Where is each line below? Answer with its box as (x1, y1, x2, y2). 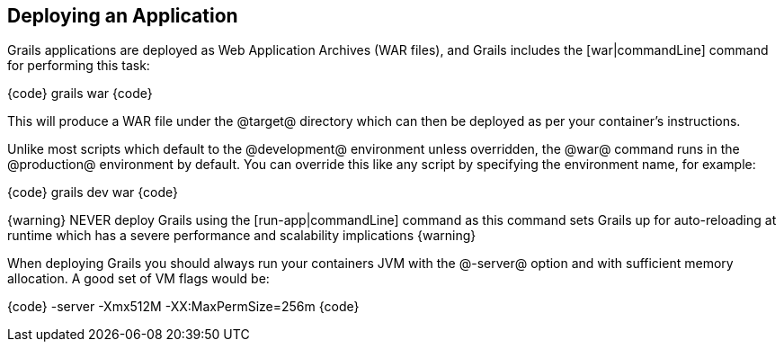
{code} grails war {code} (7, 85, 153, 102)
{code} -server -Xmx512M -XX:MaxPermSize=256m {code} (7, 299, 360, 315)
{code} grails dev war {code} (7, 184, 179, 201)
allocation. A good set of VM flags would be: (7, 271, 270, 287)
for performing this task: (7, 58, 150, 74)
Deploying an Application (7, 4, 238, 27)
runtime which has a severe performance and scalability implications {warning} (7, 228, 477, 244)
